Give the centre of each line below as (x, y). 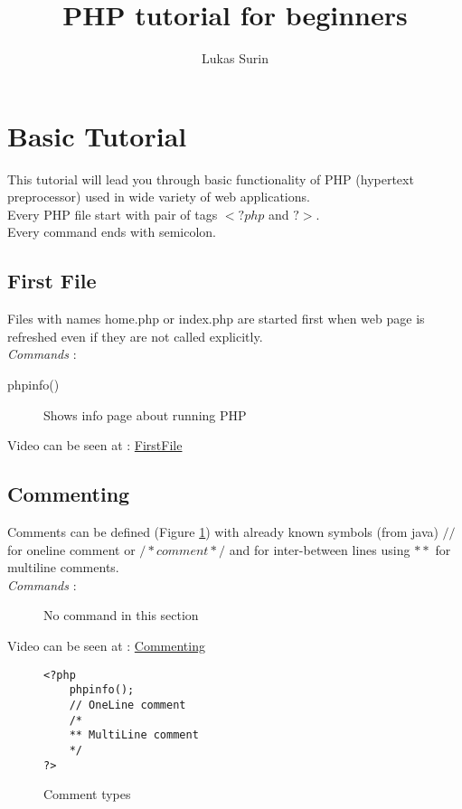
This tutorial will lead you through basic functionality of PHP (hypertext (211, 179)
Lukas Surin (235, 58)
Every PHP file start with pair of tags (113, 214)
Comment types (87, 794)
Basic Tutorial (97, 135)
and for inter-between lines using (320, 549)
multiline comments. (63, 567)
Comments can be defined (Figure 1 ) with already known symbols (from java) (223, 531)
